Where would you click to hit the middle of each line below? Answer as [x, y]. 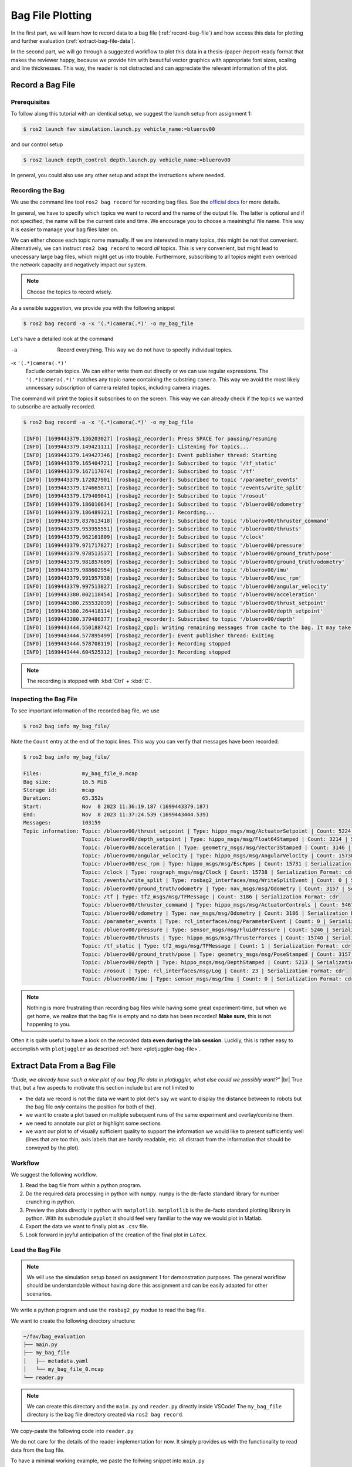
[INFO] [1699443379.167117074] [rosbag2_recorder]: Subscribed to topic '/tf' [139, 471]
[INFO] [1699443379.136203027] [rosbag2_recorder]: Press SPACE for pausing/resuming [150, 438]
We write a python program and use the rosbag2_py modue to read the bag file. [109, 1310]
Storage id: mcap [59, 790]
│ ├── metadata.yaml [56, 1361]
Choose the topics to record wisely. [70, 292]
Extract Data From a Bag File [63, 1065]
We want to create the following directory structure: [73, 1321]
